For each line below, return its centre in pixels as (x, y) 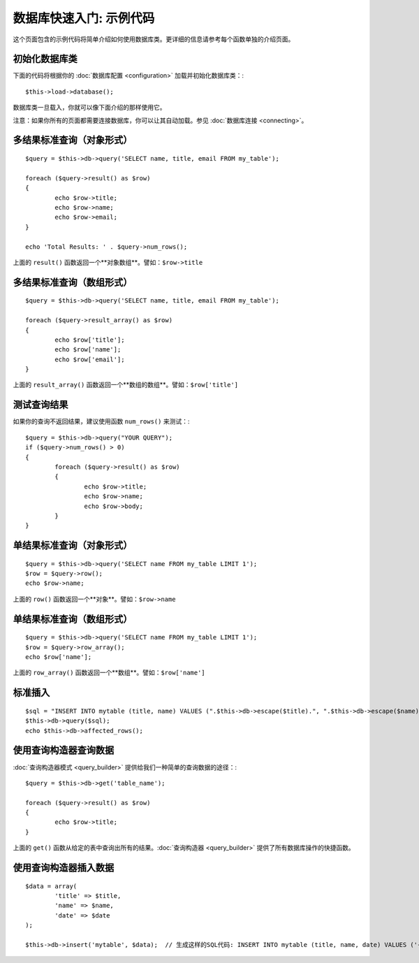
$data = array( (51, 886)
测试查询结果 (41, 405)
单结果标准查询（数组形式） (73, 619)
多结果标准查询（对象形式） (73, 140)
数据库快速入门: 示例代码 (84, 18)
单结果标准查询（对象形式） (73, 545)
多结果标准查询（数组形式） (73, 282)
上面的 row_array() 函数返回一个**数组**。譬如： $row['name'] (109, 673)
